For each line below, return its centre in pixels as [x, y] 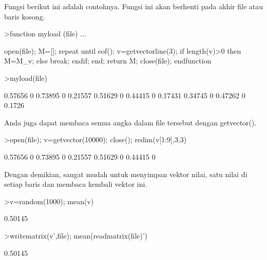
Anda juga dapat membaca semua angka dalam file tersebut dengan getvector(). [130, 122]
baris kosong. [25, 16]
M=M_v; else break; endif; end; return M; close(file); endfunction [108, 61]
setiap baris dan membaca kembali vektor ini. [76, 184]
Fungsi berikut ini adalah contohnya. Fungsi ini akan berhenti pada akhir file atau [133, 6]
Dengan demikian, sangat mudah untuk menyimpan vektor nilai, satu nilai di [126, 174]
